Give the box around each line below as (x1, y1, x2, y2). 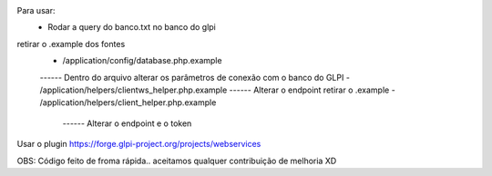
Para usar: (16, 5, 56, 15)
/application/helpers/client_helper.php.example (39, 97, 217, 108)
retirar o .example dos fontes (16, 38, 126, 49)
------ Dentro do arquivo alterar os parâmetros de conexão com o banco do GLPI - (39, 72, 351, 83)
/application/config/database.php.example (62, 55, 222, 66)
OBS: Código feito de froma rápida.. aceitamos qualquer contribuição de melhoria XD (16, 155, 337, 166)
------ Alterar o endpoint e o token (62, 118, 192, 129)
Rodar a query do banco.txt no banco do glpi (47, 22, 216, 33)
